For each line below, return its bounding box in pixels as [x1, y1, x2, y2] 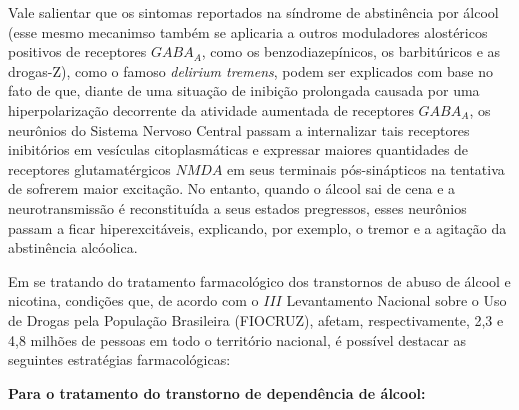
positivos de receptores [8, 41, 147, 62]
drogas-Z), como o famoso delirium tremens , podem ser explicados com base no [8, 60, 493, 81]
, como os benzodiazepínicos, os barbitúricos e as [201, 41, 501, 62]
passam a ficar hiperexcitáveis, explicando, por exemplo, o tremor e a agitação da [8, 217, 507, 238]
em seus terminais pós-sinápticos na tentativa [227, 158, 505, 179]
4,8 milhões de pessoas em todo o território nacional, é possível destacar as [8, 329, 467, 350]
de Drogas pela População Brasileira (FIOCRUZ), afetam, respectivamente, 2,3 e [8, 309, 504, 330]
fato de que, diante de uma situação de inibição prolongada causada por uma [8, 80, 480, 101]
